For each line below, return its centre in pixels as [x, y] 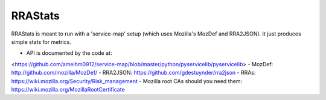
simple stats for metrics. [41, 42]
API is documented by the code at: [69, 53]
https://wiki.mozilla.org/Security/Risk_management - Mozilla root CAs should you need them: [127, 81]
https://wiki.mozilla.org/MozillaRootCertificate [68, 89]
